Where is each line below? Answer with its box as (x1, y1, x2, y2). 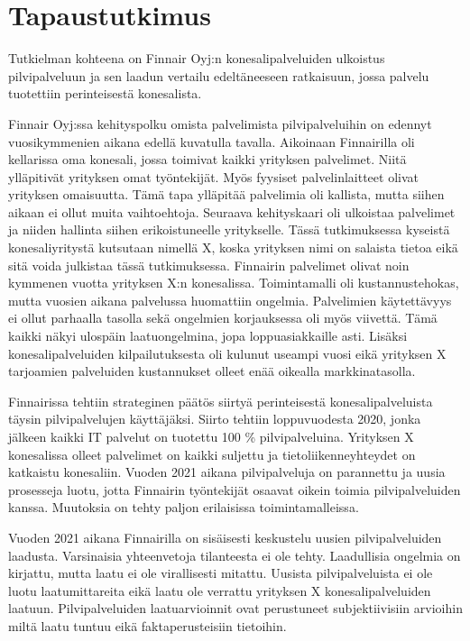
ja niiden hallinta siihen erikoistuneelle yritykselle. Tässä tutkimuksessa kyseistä (8, 220, 450, 239)
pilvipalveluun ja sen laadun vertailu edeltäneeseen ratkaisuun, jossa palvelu (8, 66, 429, 85)
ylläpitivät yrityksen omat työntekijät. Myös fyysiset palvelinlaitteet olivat (8, 167, 419, 186)
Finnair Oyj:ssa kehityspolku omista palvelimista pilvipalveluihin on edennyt (8, 114, 432, 133)
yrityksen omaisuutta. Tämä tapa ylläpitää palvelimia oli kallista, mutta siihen (8, 185, 445, 204)
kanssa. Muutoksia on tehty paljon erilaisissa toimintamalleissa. (8, 498, 359, 517)
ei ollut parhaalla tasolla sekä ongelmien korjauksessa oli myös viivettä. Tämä (8, 308, 438, 327)
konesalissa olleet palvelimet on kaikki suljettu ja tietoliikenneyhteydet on (8, 444, 416, 463)
